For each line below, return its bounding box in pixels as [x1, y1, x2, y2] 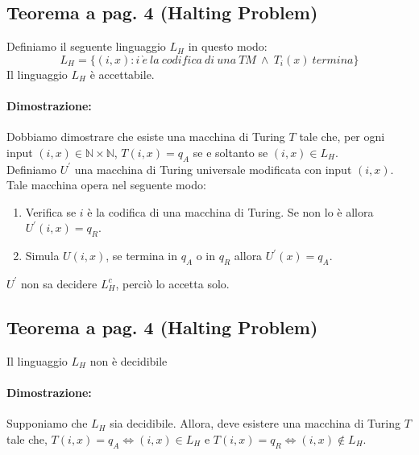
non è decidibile [89, 352, 168, 369]
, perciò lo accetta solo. [115, 275, 230, 292]
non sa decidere [21, 275, 97, 292]
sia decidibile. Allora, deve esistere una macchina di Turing [110, 415, 401, 432]
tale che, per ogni [299, 128, 385, 145]
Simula [25, 247, 60, 264]
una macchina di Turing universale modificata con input [74, 160, 352, 177]
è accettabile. [89, 65, 155, 82]
